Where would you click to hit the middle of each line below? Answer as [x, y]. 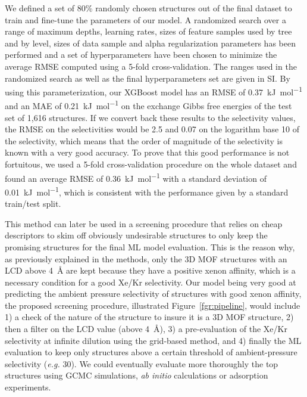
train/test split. [33, 204]
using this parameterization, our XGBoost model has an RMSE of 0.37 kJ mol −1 [154, 91]
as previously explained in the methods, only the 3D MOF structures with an [146, 258]
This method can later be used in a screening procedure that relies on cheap [144, 223]
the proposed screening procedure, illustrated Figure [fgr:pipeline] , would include [153, 305]
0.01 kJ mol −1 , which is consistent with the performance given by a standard [147, 191]
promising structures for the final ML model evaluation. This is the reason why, [150, 246]
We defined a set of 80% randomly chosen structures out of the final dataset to [148, 8]
